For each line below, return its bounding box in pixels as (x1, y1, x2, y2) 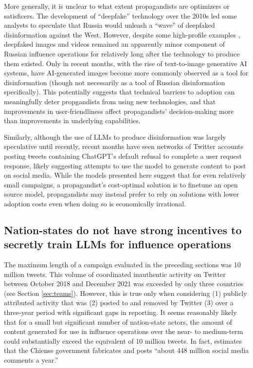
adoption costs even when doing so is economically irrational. (4, 198, 186, 208)
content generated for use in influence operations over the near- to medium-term (4, 326, 243, 336)
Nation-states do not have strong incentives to (4, 222, 242, 237)
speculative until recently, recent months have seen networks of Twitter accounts (4, 141, 244, 151)
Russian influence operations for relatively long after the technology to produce (4, 48, 240, 58)
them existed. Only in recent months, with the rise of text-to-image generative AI (4, 58, 247, 68)
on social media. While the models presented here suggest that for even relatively (4, 170, 246, 180)
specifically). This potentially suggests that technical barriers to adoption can (4, 87, 235, 97)
